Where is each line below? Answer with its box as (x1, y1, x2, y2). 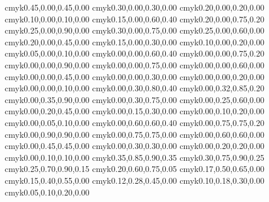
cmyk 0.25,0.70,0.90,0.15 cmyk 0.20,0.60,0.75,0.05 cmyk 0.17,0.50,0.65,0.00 (5, 163, 264, 175)
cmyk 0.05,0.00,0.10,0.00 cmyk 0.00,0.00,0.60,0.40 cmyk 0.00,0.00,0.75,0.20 (5, 47, 264, 59)
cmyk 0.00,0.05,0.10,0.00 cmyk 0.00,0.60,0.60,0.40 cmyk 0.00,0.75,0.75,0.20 (5, 116, 264, 128)
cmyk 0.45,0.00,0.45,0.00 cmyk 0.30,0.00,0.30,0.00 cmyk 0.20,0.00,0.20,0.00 (5, 1, 264, 13)
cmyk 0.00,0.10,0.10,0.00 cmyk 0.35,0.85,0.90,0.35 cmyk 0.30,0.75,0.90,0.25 (5, 151, 264, 163)
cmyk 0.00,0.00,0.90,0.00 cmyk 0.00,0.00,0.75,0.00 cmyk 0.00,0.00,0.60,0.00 (5, 58, 264, 71)
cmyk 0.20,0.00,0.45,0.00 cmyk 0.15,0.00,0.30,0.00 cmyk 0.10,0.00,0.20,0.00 (5, 35, 264, 48)
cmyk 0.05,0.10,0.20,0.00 (5, 186, 90, 198)
